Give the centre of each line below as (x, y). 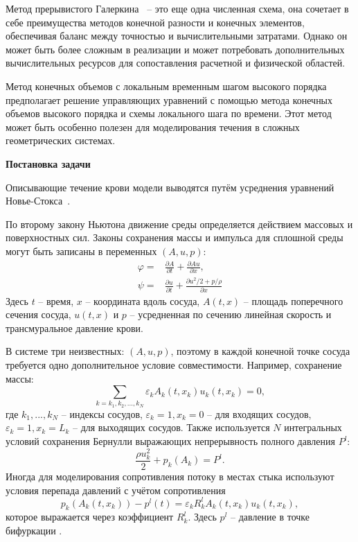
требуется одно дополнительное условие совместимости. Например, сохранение (174, 364)
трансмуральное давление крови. (74, 327)
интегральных (313, 427)
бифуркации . (34, 530)
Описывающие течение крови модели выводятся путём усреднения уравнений (170, 187)
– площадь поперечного (293, 300)
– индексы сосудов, (102, 413)
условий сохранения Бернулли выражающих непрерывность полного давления (170, 441)
